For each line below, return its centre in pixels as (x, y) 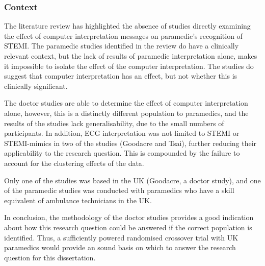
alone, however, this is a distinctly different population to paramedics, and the (126, 113)
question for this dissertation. (50, 257)
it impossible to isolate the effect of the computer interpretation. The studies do (129, 66)
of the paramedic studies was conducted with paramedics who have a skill (119, 190)
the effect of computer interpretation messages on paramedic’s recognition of (123, 35)
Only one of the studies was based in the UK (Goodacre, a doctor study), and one (132, 180)
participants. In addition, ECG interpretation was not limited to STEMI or (122, 133)
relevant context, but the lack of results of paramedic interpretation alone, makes (131, 56)
